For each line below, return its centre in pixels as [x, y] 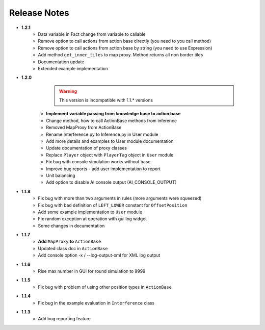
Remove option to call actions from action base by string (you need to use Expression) [125, 48]
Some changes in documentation [71, 226]
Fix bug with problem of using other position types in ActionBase [105, 287]
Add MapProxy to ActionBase [69, 241]
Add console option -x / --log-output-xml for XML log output [99, 255]
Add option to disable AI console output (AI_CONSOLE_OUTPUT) [111, 182]
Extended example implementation [73, 68]
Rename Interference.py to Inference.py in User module [102, 134]
